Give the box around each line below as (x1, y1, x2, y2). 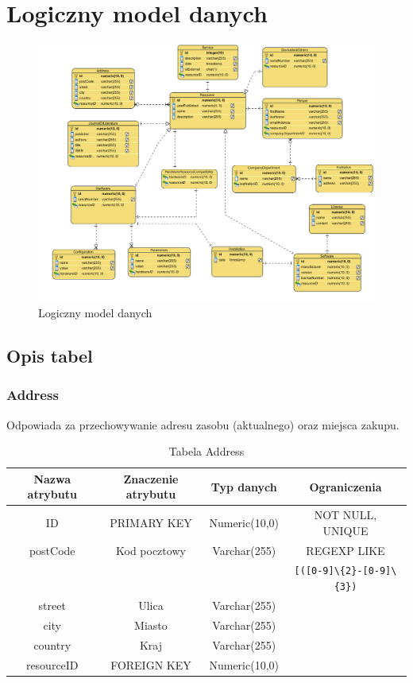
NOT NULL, (314, 506, 377, 523)
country (33, 636, 71, 653)
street (38, 596, 66, 613)
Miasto (134, 616, 168, 633)
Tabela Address (168, 443, 245, 460)
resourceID (25, 656, 79, 673)
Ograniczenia (309, 478, 382, 495)
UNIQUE (322, 522, 369, 538)
